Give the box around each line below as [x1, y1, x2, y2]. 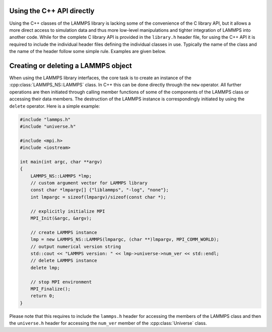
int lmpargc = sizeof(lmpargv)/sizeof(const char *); [30, 194, 166, 200]
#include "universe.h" [20, 124, 76, 129]
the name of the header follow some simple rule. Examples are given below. [9, 48, 166, 54]
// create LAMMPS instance [30, 230, 98, 235]
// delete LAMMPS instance [30, 258, 98, 263]
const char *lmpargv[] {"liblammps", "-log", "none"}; [30, 187, 169, 193]
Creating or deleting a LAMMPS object [9, 61, 132, 70]
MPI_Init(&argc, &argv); [30, 215, 92, 221]
